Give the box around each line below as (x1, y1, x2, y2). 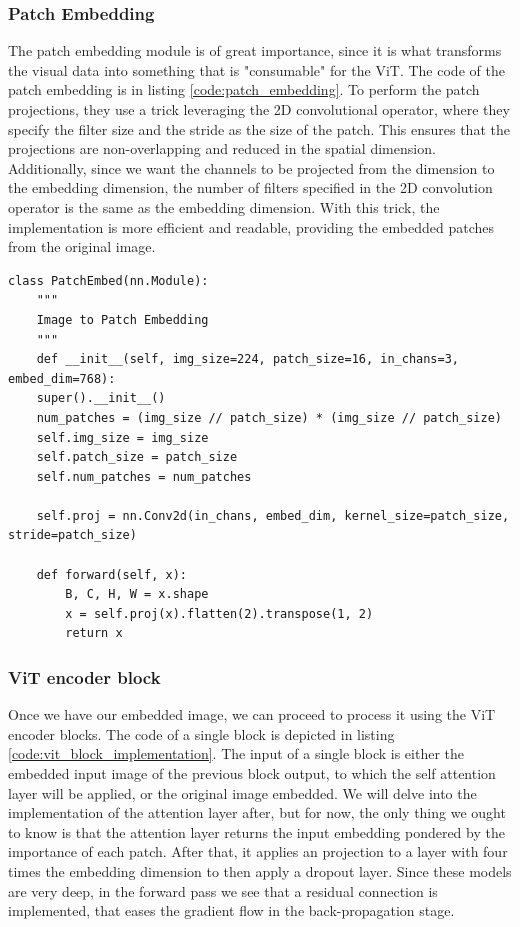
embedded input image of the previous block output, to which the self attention (8, 763, 496, 784)
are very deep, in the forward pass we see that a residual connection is (8, 880, 438, 901)
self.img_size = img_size (36, 430, 209, 445)
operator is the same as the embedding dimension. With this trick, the (8, 196, 440, 217)
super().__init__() (36, 391, 166, 406)
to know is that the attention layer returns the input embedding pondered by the (8, 821, 505, 842)
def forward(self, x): (36, 567, 187, 582)
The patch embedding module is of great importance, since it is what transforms (8, 40, 502, 61)
